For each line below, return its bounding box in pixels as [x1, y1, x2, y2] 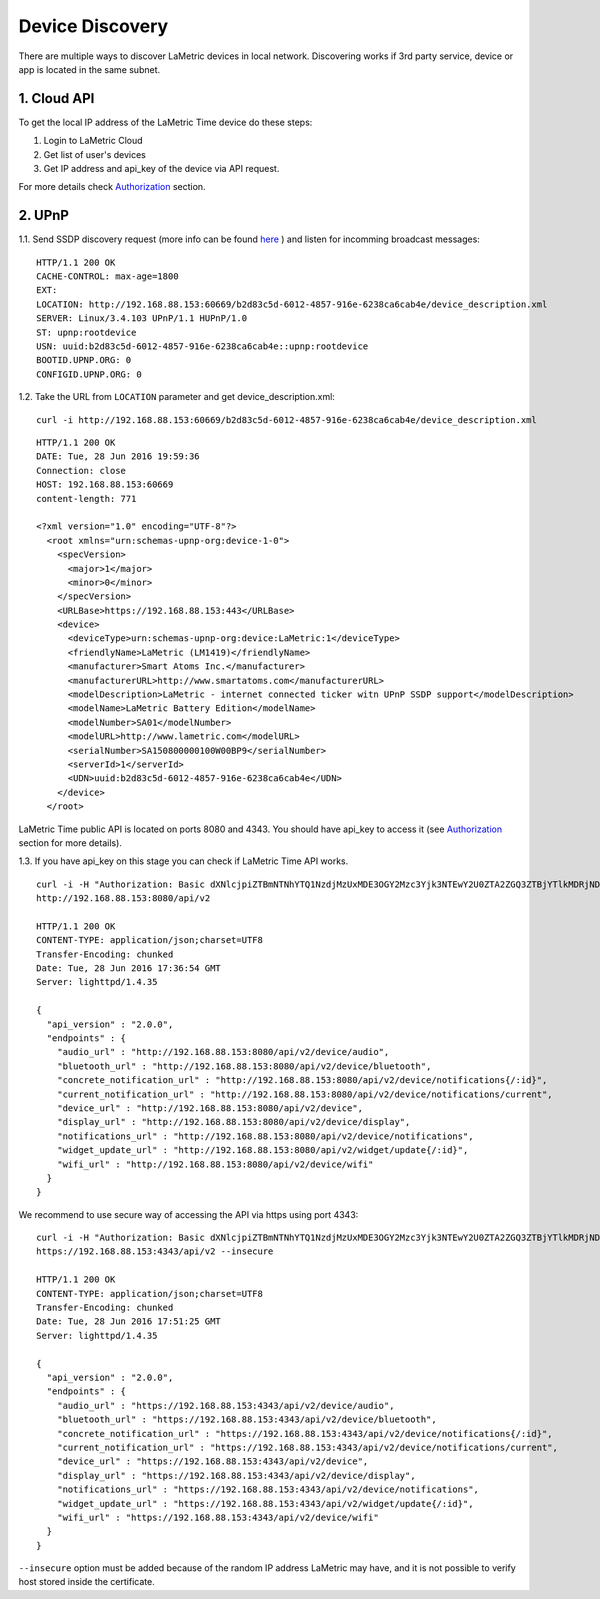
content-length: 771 [36, 493, 137, 504]
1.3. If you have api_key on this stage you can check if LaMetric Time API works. [18, 855, 349, 867]
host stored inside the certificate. [18, 1576, 155, 1588]
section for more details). [18, 836, 122, 849]
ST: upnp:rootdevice [36, 326, 137, 338]
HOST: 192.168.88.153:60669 [36, 479, 174, 490]
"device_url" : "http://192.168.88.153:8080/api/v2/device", [56, 1102, 364, 1114]
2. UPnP [18, 207, 70, 224]
